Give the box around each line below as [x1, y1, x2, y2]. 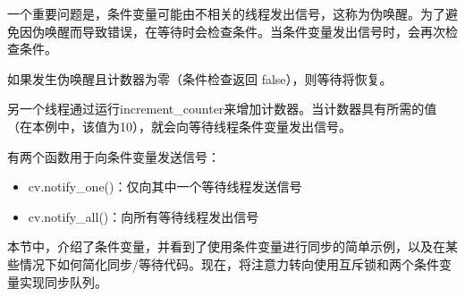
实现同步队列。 [19, 272, 107, 291]
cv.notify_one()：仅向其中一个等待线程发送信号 [28, 177, 302, 196]
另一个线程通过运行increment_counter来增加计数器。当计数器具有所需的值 [7, 99, 437, 118]
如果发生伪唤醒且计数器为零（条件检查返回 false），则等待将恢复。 [7, 69, 393, 88]
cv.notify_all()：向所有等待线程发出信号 [28, 207, 259, 225]
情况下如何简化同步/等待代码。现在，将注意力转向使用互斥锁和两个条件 [19, 254, 439, 273]
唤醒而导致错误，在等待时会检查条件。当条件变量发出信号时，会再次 [44, 21, 445, 40]
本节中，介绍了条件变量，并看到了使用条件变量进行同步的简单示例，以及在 [7, 237, 445, 256]
